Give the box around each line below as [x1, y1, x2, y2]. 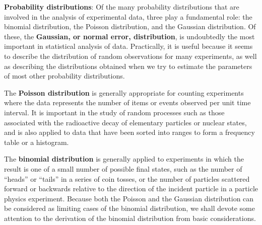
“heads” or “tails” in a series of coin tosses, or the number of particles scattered [4, 173, 250, 184]
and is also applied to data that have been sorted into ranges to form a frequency [4, 127, 255, 137]
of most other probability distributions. [4, 70, 125, 81]
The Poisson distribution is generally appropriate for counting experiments [4, 87, 244, 98]
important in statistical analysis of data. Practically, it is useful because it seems [4, 41, 253, 51]
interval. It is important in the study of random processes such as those [4, 107, 225, 117]
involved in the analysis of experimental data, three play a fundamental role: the [4, 11, 252, 22]
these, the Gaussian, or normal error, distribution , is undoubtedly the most [4, 31, 255, 41]
